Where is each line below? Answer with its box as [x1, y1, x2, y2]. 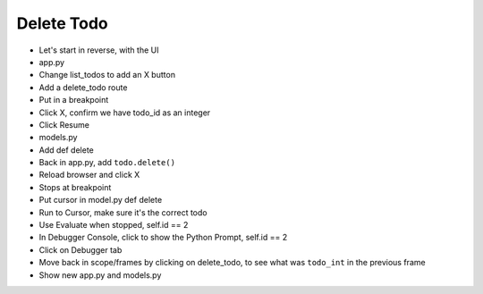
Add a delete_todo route [38, 81, 128, 93]
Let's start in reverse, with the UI [38, 45, 159, 55]
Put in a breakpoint [38, 95, 109, 105]
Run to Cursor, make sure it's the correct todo [38, 206, 208, 218]
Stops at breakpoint [38, 181, 112, 192]
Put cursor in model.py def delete [38, 195, 163, 206]
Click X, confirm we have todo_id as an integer [38, 107, 211, 118]
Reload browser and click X [38, 170, 140, 181]
